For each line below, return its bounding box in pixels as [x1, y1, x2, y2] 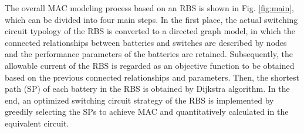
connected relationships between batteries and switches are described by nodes [5, 36, 287, 48]
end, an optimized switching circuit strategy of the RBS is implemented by [5, 94, 274, 106]
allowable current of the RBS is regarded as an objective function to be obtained [5, 59, 295, 71]
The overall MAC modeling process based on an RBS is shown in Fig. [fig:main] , [5, 2, 295, 14]
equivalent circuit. [5, 117, 69, 129]
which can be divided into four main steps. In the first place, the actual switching [5, 13, 298, 25]
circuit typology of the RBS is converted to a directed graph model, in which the [5, 25, 295, 37]
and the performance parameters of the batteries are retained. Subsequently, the [5, 48, 293, 60]
